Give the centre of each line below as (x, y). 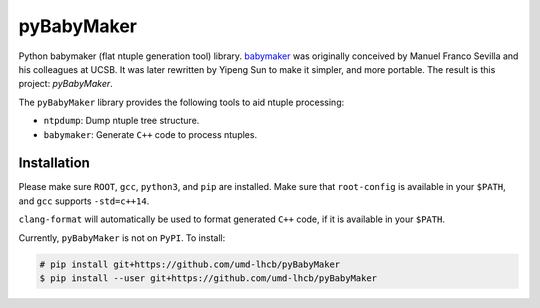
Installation (54, 163)
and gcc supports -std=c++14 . (84, 201)
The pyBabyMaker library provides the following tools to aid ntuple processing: (181, 102)
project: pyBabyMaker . (66, 84)
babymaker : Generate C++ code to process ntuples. (150, 134)
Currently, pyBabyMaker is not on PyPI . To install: (122, 237)
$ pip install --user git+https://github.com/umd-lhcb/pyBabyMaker (208, 278)
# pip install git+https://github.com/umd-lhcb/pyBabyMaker (190, 264)
